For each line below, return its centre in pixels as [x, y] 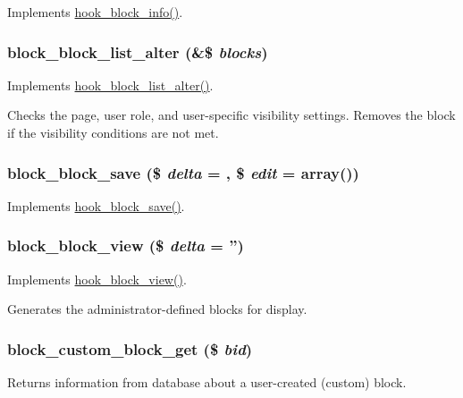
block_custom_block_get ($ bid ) [130, 348]
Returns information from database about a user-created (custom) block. [207, 382]
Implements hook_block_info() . [95, 12]
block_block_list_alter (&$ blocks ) [138, 51]
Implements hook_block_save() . [96, 205]
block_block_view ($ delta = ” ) [126, 246]
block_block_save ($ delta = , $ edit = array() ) [183, 172]
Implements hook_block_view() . [97, 279]
